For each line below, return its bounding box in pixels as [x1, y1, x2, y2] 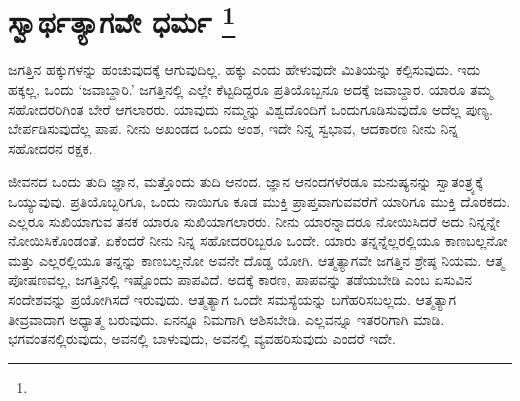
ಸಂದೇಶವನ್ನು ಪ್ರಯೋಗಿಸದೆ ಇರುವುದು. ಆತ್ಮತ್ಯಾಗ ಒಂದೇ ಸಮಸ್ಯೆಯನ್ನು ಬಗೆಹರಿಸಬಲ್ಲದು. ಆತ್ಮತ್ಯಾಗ [8, 288, 457, 309]
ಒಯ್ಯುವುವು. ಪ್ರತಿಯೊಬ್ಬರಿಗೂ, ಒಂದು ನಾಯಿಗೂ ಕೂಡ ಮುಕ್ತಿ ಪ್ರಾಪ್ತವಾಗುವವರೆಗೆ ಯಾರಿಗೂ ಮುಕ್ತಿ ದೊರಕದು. [8, 191, 511, 212]
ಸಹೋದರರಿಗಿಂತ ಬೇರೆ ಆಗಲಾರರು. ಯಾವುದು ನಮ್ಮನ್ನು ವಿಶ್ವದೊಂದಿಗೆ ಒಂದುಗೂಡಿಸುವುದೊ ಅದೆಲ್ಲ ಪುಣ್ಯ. [8, 98, 493, 119]
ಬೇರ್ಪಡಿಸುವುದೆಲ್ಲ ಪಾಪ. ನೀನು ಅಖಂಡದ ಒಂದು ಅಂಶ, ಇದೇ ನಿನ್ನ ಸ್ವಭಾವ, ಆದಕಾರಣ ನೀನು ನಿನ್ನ [8, 118, 459, 139]
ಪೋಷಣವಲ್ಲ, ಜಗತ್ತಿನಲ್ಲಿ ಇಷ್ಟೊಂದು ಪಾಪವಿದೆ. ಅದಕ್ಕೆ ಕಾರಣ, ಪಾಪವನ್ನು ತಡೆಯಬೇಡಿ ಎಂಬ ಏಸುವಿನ [8, 269, 473, 290]
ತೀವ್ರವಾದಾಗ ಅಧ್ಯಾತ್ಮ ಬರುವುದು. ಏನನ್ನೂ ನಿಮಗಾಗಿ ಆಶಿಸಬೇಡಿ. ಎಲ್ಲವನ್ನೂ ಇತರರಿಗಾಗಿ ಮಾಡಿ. [8, 308, 445, 329]
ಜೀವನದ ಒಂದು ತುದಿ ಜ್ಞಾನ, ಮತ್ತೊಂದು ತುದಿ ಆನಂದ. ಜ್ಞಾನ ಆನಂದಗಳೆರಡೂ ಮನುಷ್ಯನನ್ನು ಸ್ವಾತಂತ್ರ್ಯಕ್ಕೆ [8, 171, 483, 192]
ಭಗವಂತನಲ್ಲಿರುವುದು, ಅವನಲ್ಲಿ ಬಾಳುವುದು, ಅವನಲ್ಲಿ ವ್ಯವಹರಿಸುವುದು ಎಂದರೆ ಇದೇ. [8, 328, 396, 349]
